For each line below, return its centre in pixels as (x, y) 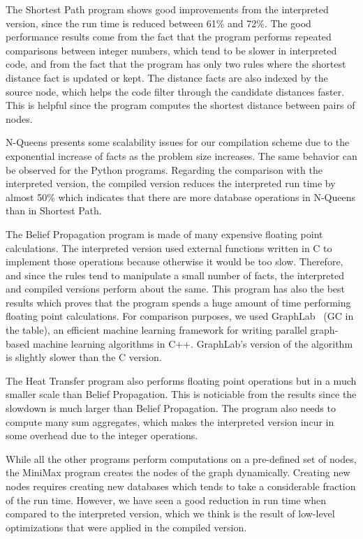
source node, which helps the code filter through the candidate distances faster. (175, 91)
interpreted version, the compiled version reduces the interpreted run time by (171, 183)
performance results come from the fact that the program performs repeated (169, 37)
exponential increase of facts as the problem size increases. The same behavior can (181, 155)
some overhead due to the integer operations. (102, 435)
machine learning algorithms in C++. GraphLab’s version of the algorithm (193, 343)
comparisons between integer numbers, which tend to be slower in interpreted (171, 50)
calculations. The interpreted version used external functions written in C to (169, 248)
